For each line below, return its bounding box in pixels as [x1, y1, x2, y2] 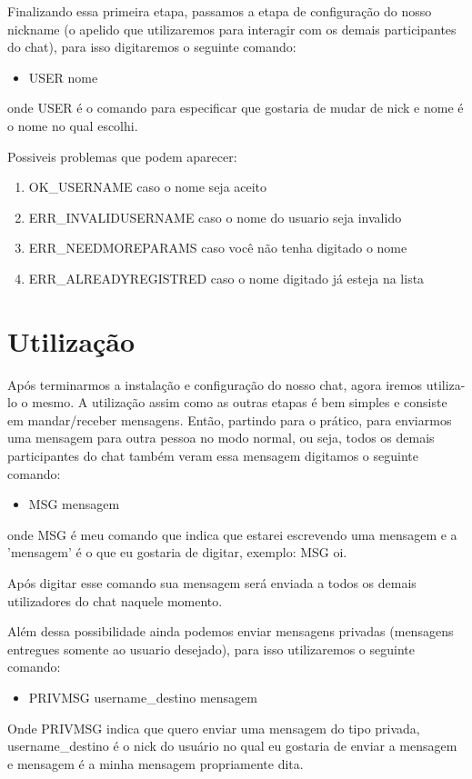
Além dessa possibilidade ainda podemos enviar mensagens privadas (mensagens [7, 622, 454, 641]
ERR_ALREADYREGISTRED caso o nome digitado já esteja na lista [28, 268, 425, 287]
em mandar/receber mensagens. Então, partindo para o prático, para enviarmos [7, 410, 452, 429]
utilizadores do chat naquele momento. [7, 591, 223, 610]
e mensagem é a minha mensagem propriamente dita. [7, 754, 304, 773]
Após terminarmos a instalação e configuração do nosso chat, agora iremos [7, 375, 423, 394]
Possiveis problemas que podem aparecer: [7, 146, 237, 165]
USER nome [28, 67, 98, 86]
